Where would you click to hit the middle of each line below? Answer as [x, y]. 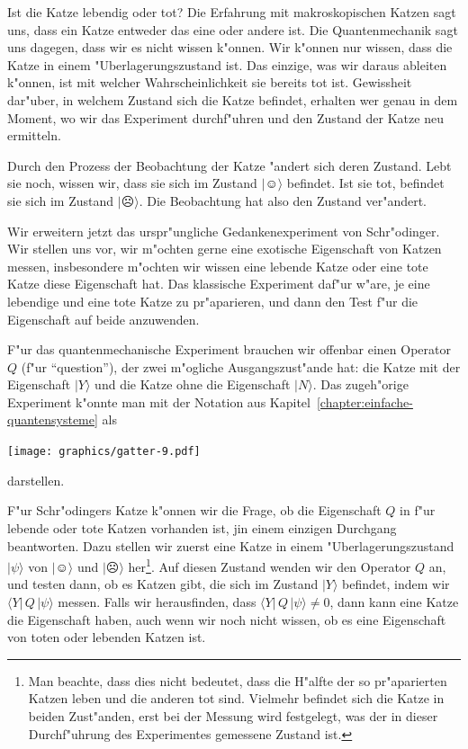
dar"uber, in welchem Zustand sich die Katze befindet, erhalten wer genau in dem [233, 99]
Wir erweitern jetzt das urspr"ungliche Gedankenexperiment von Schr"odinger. [224, 231]
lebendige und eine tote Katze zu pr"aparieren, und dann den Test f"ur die [213, 301]
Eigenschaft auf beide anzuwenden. [103, 319]
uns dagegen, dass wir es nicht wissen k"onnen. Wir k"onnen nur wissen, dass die [230, 47]
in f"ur [418, 510]
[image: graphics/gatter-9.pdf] [104, 452]
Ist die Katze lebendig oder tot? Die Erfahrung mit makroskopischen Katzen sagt [232, 12]
